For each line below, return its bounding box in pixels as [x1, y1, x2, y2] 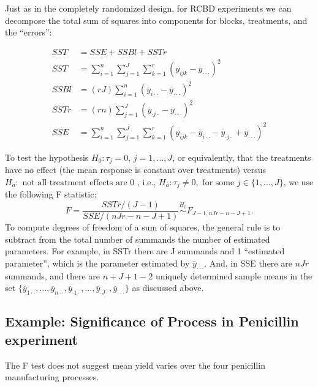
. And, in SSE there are [204, 256, 292, 269]
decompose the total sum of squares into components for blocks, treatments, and [5, 13, 308, 26]
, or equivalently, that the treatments [172, 150, 311, 163]
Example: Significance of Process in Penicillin [5, 312, 299, 331]
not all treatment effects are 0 [22, 178, 135, 187]
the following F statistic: [5, 188, 97, 201]
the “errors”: [5, 26, 52, 39]
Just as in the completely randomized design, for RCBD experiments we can [5, 2, 292, 14]
